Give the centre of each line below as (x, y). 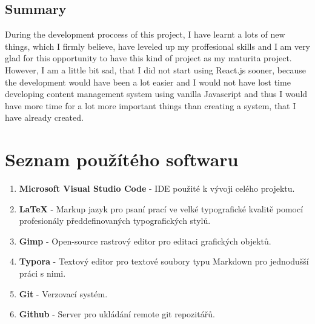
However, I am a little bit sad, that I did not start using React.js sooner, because (155, 69)
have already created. (44, 117)
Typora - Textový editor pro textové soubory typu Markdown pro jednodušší (164, 261)
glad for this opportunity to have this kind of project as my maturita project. (148, 58)
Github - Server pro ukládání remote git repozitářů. (117, 314)
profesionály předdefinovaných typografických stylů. (115, 221)
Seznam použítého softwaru (122, 159)
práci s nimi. (42, 273)
